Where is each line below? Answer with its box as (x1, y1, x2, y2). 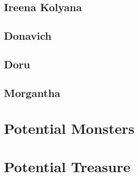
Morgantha (4, 85, 61, 100)
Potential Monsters (4, 118, 135, 138)
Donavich (4, 28, 52, 43)
